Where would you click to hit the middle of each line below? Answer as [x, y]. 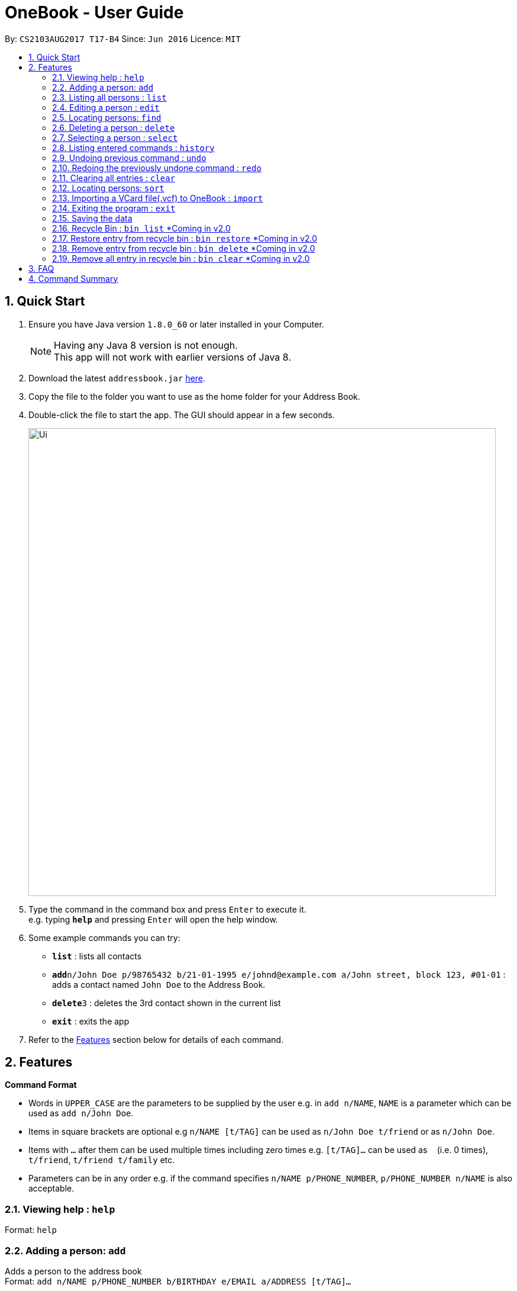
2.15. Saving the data [92, 218]
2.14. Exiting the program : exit [114, 208]
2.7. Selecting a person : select [115, 137]
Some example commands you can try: [104, 937]
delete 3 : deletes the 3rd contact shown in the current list [167, 1003]
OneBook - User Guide [94, 12]
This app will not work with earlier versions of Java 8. [172, 357]
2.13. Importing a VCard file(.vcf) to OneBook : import [158, 198]
